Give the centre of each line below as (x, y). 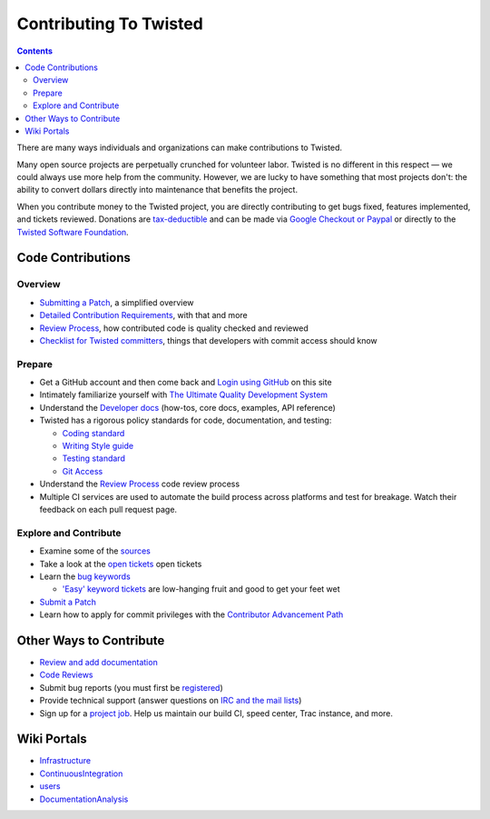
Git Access (83, 471)
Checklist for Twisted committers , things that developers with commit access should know (209, 340)
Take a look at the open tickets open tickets (121, 564)
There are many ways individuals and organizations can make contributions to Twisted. (180, 148)
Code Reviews (67, 675)
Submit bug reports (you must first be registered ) (132, 687)
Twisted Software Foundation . (73, 232)
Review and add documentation (98, 662)
